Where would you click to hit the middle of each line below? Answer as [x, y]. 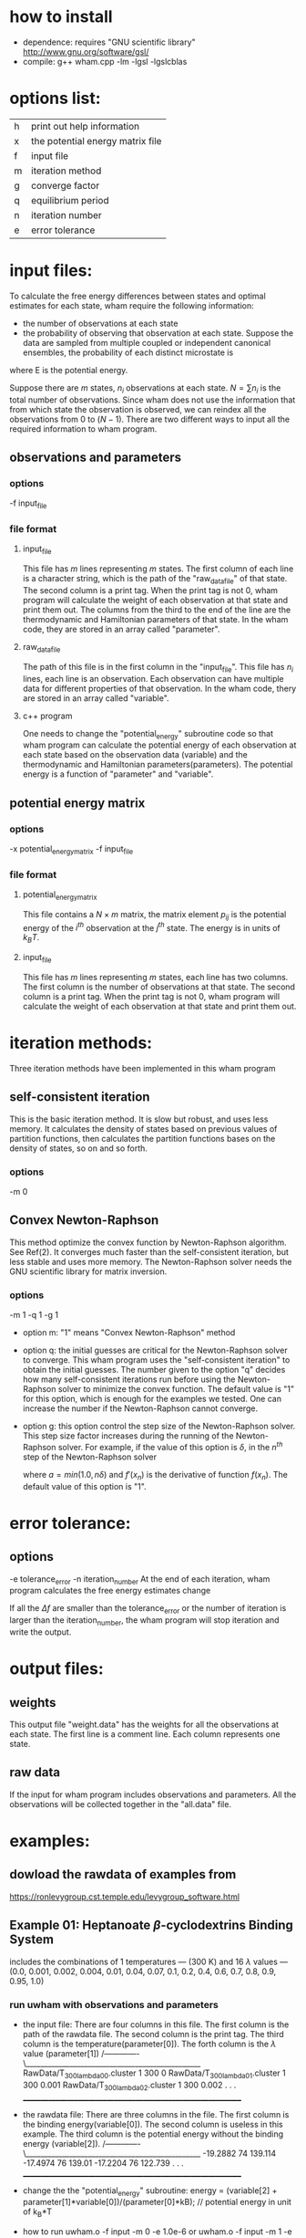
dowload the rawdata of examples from [123, 1874]
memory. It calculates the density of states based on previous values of [143, 1128]
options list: [56, 99]
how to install [61, 17]
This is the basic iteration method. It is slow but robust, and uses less [139, 1119]
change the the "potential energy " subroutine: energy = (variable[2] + [150, 2191]
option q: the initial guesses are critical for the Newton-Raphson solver [155, 1350]
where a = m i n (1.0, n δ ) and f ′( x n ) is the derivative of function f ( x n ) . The [155, 1475]
